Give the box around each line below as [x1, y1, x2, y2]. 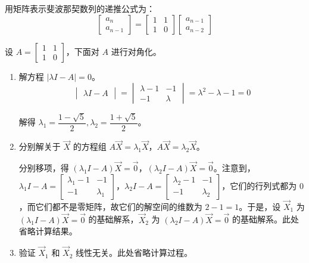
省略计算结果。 [18, 225, 77, 237]
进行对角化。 [111, 45, 161, 57]
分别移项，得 [18, 162, 69, 174]
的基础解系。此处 [232, 213, 299, 225]
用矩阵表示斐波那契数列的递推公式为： [5, 2, 155, 14]
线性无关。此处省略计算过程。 [76, 246, 193, 259]
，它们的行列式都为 [221, 179, 297, 191]
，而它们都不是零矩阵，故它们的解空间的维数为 [18, 200, 202, 212]
